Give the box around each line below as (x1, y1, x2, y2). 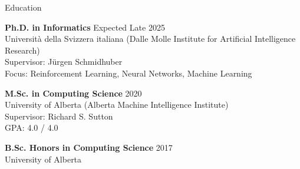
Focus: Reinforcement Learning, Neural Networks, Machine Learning (5, 67, 252, 79)
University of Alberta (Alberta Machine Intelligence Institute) (5, 98, 229, 111)
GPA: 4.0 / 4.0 (5, 121, 58, 134)
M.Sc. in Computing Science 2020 (5, 87, 142, 99)
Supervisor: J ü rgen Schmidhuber (5, 55, 123, 68)
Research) (5, 44, 40, 56)
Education (5, 1, 42, 13)
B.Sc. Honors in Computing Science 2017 (5, 141, 173, 153)
